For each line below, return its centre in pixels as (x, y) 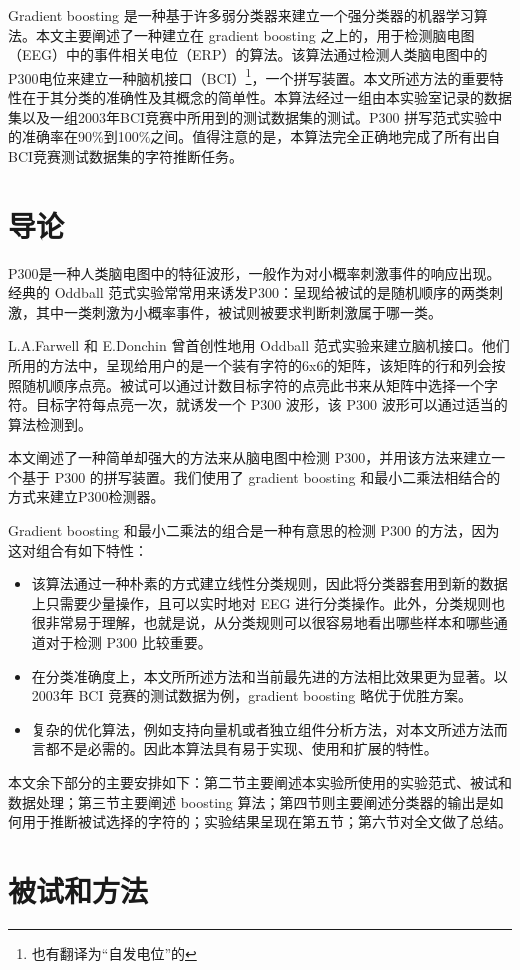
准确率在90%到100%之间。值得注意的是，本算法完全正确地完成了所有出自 (261, 136)
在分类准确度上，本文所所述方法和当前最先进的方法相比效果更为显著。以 (269, 675)
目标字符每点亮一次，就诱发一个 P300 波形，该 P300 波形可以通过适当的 (271, 404)
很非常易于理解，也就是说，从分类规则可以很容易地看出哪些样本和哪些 (262, 622)
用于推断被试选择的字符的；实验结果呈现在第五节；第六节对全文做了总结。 (266, 821)
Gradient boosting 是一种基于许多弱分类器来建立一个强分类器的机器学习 (241, 15)
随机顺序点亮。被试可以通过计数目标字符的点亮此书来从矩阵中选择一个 (252, 384)
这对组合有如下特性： (78, 549)
